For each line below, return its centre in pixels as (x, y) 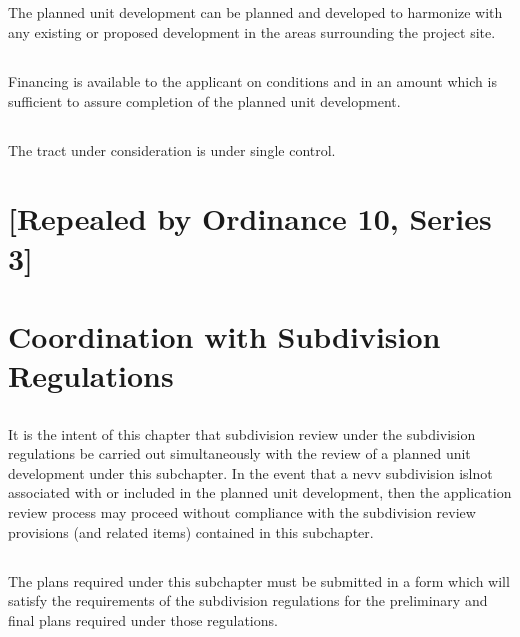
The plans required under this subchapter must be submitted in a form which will (259, 580)
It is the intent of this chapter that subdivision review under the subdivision (242, 433)
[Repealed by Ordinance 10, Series (250, 218)
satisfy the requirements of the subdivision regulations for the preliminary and (248, 600)
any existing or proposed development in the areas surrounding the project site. (252, 31)
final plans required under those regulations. (143, 619)
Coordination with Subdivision (224, 335)
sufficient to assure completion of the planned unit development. (204, 100)
